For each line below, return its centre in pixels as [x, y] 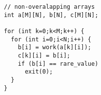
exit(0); [39, 72]
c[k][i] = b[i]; [44, 55]
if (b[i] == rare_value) [58, 64]
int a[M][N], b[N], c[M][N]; [51, 15]
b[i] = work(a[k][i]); [54, 47]
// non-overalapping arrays [50, 7]
